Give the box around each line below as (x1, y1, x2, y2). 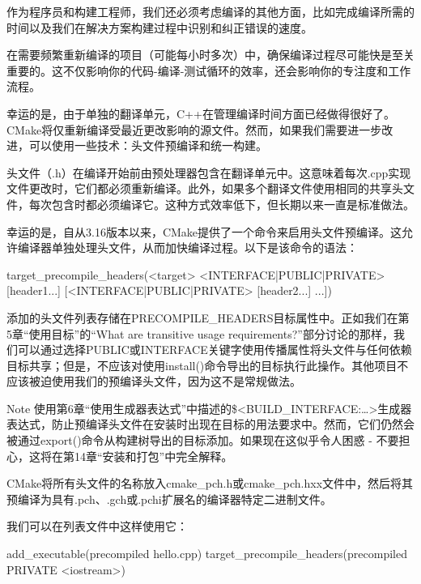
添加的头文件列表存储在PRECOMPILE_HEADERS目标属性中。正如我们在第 (6, 309, 410, 326)
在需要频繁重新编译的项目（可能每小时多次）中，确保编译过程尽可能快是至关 (6, 46, 415, 63)
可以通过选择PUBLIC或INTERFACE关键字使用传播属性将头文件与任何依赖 (17, 341, 412, 358)
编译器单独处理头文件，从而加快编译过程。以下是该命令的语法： (17, 239, 358, 256)
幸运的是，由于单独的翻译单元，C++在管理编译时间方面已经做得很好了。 (6, 104, 395, 121)
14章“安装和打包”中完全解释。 (74, 447, 233, 464)
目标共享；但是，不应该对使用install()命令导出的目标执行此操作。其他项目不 (6, 356, 409, 373)
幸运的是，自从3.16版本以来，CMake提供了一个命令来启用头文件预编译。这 (6, 223, 402, 240)
